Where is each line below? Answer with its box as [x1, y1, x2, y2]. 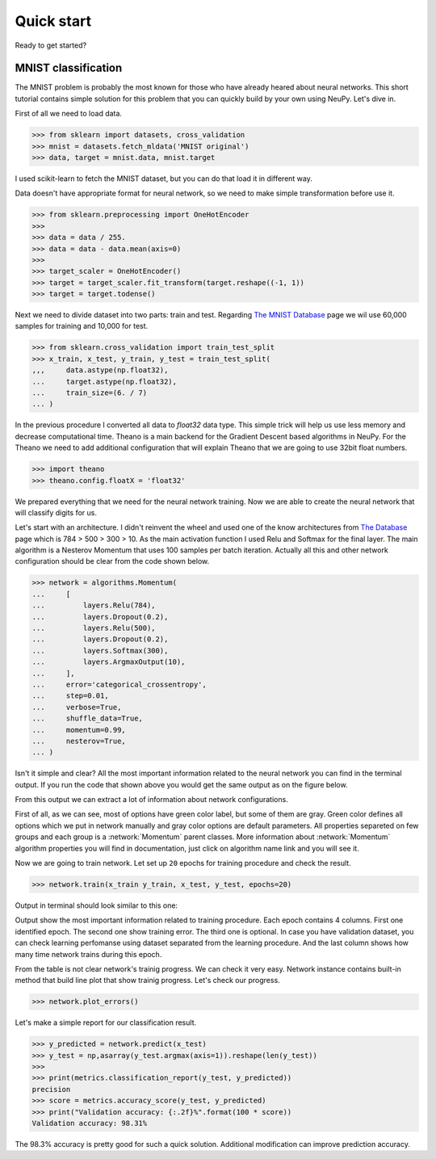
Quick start [15, 12, 92, 30]
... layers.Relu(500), [31, 624, 157, 633]
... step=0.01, [31, 691, 109, 700]
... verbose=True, [31, 703, 122, 712]
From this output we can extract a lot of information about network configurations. [15, 795, 288, 804]
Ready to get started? [15, 40, 87, 50]
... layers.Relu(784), [31, 601, 157, 610]
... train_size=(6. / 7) [31, 388, 148, 397]
